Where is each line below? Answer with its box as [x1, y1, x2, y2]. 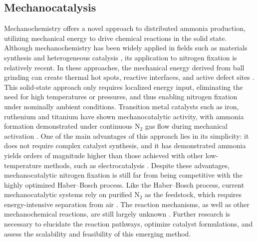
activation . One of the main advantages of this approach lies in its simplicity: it [4, 130, 249, 141]
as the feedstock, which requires [145, 189, 242, 200]
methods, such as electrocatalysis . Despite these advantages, [43, 160, 230, 170]
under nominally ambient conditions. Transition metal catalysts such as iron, [4, 101, 239, 111]
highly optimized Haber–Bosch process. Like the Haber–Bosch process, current [4, 179, 245, 190]
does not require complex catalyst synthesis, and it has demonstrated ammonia [4, 140, 246, 151]
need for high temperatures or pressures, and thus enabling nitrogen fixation [4, 91, 238, 102]
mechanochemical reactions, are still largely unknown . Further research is [4, 209, 231, 219]
